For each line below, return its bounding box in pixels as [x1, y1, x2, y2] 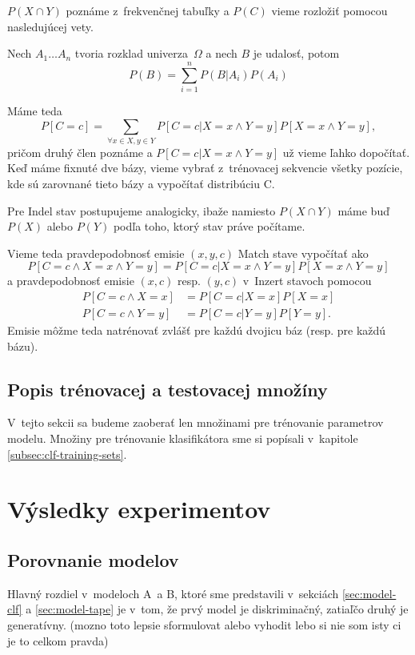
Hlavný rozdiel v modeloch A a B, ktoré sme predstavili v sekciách [7, 585, 339, 601]
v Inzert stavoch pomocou [242, 272, 372, 289]
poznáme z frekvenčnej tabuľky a [66, 2, 229, 18]
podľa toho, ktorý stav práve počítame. [113, 218, 305, 235]
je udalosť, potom [253, 45, 340, 62]
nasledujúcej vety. [7, 18, 94, 34]
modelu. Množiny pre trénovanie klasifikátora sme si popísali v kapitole [7, 430, 358, 447]
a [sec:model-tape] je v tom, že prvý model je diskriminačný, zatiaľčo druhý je [26, 601, 409, 617]
